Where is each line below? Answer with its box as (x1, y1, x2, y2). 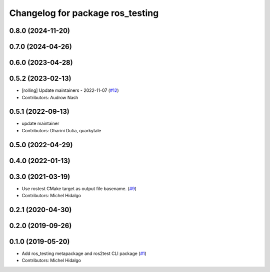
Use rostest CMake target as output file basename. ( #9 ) (21, 185, 137, 192)
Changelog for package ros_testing (9, 7, 159, 18)
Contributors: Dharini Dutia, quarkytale (21, 127, 101, 133)
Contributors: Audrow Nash (21, 94, 78, 100)
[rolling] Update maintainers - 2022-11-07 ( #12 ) (21, 87, 119, 93)
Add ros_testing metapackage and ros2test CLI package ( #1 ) (21, 251, 147, 257)
